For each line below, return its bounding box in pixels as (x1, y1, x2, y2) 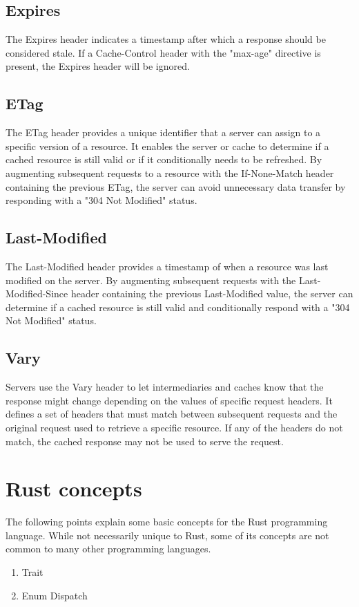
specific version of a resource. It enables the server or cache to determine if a (6, 138, 329, 153)
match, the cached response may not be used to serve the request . (6, 433, 284, 448)
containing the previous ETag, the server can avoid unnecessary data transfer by (6, 179, 346, 194)
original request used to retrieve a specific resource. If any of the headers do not (6, 420, 343, 434)
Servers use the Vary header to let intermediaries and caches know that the (6, 380, 324, 394)
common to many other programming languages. (6, 541, 211, 556)
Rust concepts (6, 474, 142, 503)
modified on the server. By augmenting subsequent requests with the (6, 272, 296, 287)
